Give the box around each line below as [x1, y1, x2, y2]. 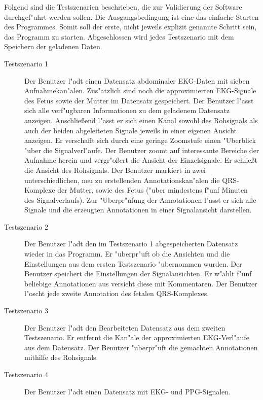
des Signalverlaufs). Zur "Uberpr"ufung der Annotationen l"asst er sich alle [24, 194, 256, 205]
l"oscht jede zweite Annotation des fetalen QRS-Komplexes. [24, 288, 209, 299]
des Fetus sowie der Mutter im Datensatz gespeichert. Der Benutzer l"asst [24, 95, 254, 105]
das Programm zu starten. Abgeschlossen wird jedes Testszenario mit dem [4, 31, 234, 42]
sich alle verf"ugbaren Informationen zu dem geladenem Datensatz [24, 105, 230, 116]
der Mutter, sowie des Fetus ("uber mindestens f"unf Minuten [57, 185, 248, 195]
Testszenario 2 [4, 221, 48, 232]
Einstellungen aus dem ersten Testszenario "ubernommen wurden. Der [24, 258, 242, 269]
